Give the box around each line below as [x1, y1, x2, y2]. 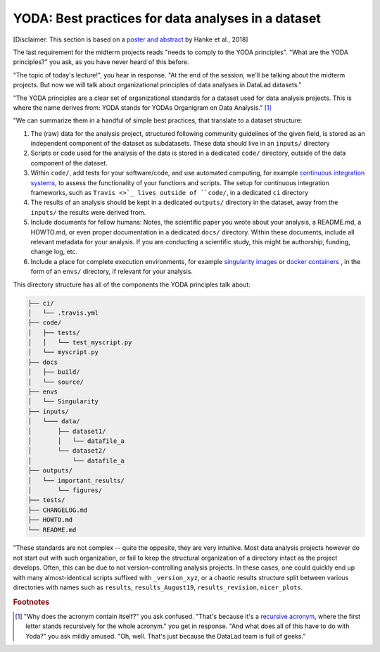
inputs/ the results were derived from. [30, 208, 146, 216]
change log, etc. [30, 247, 78, 256]
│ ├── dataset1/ [27, 427, 106, 435]
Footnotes [13, 597, 50, 607]
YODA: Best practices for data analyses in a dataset [13, 11, 322, 26]
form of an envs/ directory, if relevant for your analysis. [30, 268, 194, 276]
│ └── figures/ [27, 486, 103, 494]
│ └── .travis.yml [27, 308, 99, 317]
